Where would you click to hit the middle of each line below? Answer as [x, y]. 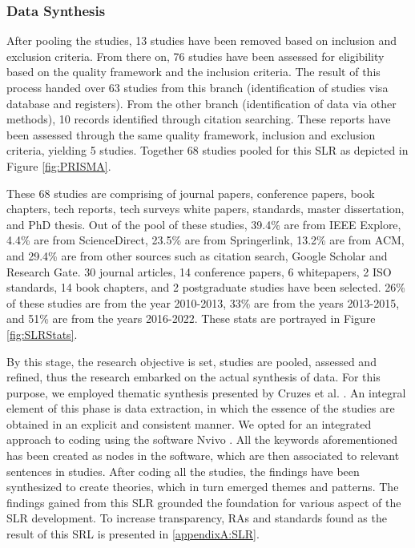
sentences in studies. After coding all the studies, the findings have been [183, 471]
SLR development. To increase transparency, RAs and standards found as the [197, 518]
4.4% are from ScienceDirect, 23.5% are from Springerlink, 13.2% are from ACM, [205, 240]
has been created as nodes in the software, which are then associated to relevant [203, 455]
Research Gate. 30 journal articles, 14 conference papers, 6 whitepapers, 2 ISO [199, 271]
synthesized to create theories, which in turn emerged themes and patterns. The [203, 487]
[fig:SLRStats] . [42, 334]
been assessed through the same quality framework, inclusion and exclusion [191, 134]
